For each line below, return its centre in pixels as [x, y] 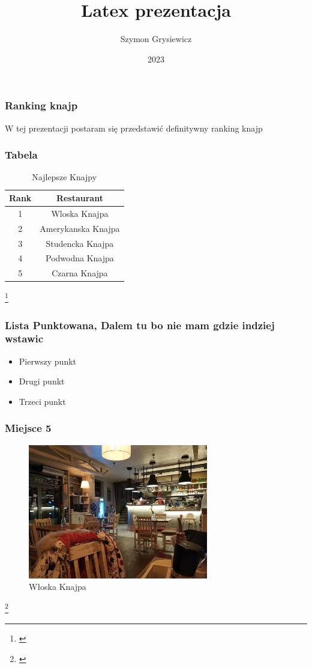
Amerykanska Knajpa [80, 228]
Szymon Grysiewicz [156, 39]
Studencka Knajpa [80, 243]
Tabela [21, 155]
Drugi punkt [42, 381]
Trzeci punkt [42, 401]
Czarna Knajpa [80, 273]
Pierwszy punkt [48, 361]
